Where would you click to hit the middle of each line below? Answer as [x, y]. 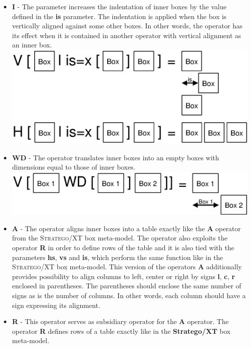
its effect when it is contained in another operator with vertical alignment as [126, 35]
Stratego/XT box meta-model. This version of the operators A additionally [127, 267]
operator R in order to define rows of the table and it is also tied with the [123, 248]
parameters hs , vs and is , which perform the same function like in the [117, 257]
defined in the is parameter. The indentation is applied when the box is [119, 16]
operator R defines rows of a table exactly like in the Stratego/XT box [121, 331]
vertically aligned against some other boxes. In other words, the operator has [127, 26]
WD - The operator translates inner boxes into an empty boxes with [115, 157]
